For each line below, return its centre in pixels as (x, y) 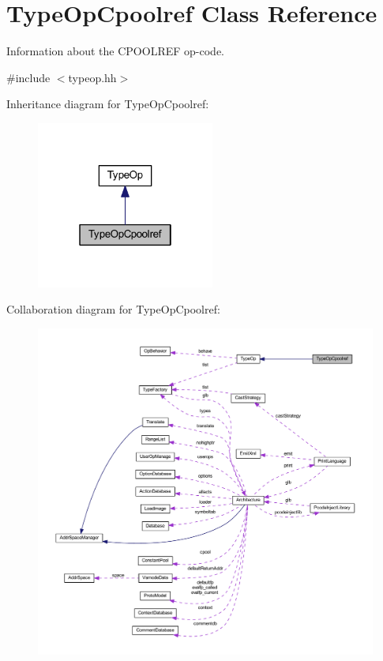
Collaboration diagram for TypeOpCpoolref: (113, 309)
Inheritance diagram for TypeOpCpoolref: (108, 104)
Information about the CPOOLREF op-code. (115, 51)
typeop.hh (92, 77)
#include (28, 77)
